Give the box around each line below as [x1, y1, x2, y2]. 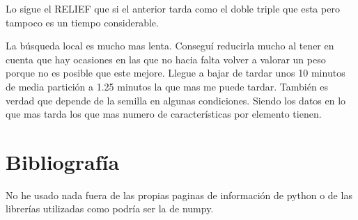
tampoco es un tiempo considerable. [6, 15, 159, 29]
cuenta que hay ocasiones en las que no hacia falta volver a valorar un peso [6, 52, 326, 66]
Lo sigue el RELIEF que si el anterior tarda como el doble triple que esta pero [6, 1, 340, 15]
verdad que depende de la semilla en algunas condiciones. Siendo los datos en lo [6, 93, 346, 107]
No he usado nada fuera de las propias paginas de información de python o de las [6, 187, 352, 202]
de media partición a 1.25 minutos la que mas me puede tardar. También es [6, 79, 329, 93]
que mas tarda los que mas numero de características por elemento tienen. [6, 107, 322, 121]
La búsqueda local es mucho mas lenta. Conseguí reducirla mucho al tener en [6, 38, 334, 53]
